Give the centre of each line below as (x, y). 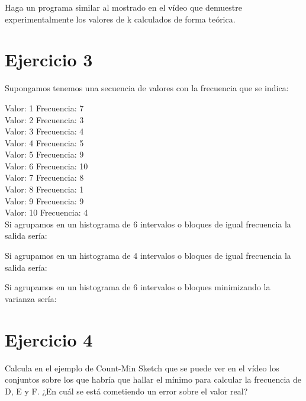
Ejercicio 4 (49, 339)
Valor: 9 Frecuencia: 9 (44, 200)
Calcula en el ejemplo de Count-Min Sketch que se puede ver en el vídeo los (142, 368)
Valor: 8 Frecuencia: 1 (44, 189)
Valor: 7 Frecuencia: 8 (44, 177)
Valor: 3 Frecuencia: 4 (44, 131)
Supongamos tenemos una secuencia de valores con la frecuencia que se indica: (147, 88)
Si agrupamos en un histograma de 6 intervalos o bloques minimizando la (138, 287)
